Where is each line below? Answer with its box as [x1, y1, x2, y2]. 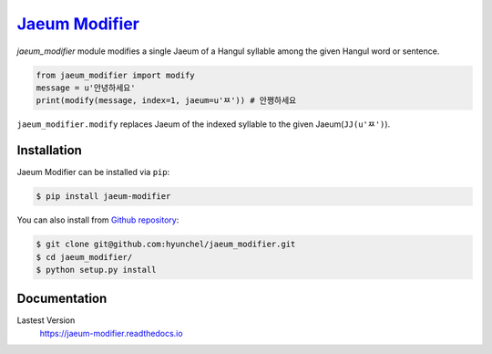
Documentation [16, 291, 108, 307]
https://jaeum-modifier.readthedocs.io [39, 328, 183, 338]
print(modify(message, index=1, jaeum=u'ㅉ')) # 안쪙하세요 [36, 96, 297, 106]
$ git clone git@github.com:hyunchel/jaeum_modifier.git [36, 239, 296, 250]
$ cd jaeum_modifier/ [36, 252, 133, 262]
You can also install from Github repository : [16, 214, 179, 225]
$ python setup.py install [36, 265, 157, 275]
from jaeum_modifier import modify [36, 69, 195, 80]
